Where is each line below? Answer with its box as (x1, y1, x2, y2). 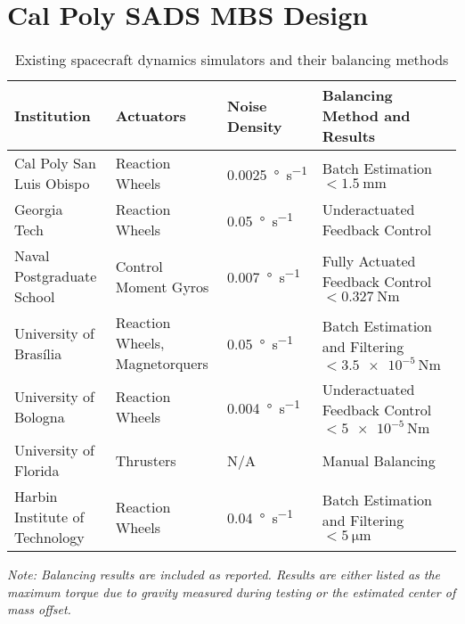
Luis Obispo (14, 173, 90, 194)
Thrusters (115, 449, 176, 471)
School (14, 286, 55, 308)
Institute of (14, 506, 85, 528)
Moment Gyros (115, 275, 209, 297)
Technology (14, 527, 85, 548)
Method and (322, 105, 411, 127)
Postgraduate (14, 266, 97, 287)
